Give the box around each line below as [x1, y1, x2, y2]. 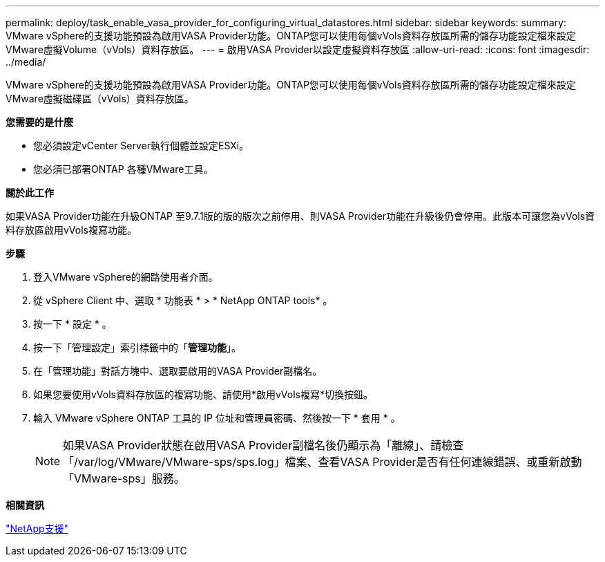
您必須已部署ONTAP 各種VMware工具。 [33, 163, 213, 175]
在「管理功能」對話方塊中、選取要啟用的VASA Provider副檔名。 [33, 365, 323, 377]
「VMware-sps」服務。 [63, 471, 185, 485]
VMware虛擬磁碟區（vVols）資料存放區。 [6, 93, 194, 104]
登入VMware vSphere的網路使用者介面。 [33, 271, 218, 283]
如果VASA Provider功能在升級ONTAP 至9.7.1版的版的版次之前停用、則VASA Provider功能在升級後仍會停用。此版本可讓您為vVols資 [6, 210, 595, 222]
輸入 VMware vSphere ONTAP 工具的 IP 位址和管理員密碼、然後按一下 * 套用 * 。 [33, 412, 401, 424]
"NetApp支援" [6, 523, 69, 534]
